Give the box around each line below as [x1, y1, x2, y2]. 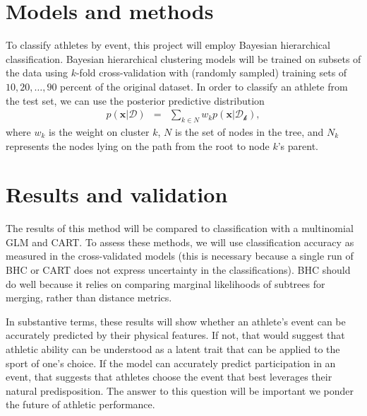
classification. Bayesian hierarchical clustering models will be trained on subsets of [6, 51, 361, 66]
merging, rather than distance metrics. [6, 290, 172, 305]
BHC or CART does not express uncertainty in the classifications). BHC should [6, 262, 351, 277]
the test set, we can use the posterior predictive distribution [6, 93, 265, 108]
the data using [6, 65, 68, 80]
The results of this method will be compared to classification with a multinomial [6, 221, 354, 236]
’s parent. [277, 138, 318, 153]
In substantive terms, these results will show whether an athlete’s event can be [6, 313, 346, 328]
